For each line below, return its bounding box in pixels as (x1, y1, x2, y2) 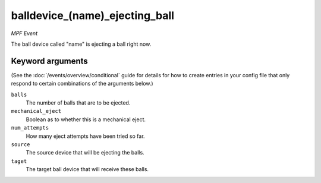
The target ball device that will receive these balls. (26, 166, 149, 173)
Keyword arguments (11, 56, 89, 66)
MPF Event (11, 30, 38, 37)
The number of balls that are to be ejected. (26, 99, 131, 106)
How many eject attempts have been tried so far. (26, 132, 145, 140)
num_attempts (11, 125, 49, 131)
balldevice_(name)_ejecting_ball (11, 9, 175, 22)
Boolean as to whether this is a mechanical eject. (26, 116, 146, 123)
